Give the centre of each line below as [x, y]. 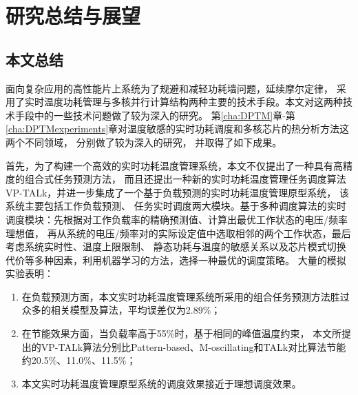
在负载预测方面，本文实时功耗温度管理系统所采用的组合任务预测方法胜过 [186, 296]
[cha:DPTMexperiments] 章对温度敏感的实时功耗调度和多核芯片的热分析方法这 [178, 129]
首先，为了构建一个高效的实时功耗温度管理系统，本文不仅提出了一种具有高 [174, 165]
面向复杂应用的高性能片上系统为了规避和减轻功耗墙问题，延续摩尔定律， [169, 88]
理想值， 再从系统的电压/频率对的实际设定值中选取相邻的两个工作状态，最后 [178, 233]
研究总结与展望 [73, 16]
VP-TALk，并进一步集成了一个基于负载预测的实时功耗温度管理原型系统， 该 [177, 192]
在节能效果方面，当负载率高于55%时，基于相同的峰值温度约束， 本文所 [182, 333]
